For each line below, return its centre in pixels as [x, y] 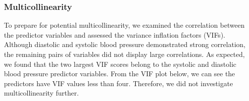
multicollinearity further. [42, 93]
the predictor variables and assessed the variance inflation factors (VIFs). [115, 34]
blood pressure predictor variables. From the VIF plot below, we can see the [120, 74]
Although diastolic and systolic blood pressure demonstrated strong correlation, [125, 44]
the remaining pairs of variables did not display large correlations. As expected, [124, 54]
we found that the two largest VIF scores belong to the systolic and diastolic [120, 64]
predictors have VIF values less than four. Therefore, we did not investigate [119, 83]
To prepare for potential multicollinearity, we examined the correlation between [124, 25]
